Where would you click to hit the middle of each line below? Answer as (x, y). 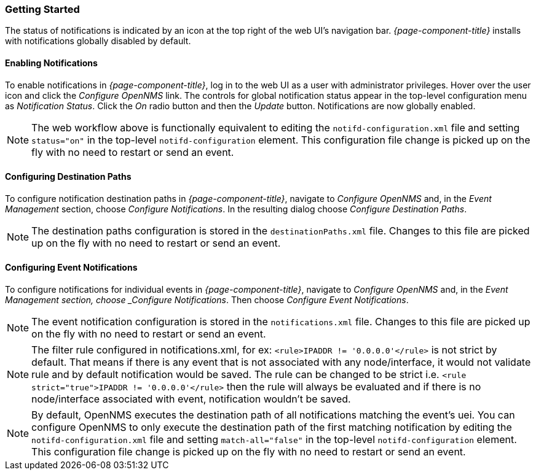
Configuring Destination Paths (68, 177)
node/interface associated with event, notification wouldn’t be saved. (191, 399)
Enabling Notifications (51, 63)
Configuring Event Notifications (71, 268)
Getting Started (42, 9)
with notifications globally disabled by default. (98, 41)
